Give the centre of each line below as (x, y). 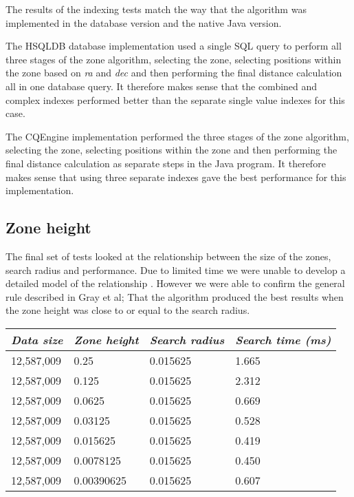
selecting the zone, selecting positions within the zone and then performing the (172, 150)
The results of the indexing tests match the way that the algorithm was (156, 9)
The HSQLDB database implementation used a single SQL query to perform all (174, 46)
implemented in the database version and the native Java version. (144, 22)
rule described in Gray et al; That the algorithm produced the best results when (175, 296)
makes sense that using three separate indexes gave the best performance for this (176, 177)
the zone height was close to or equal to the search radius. (128, 310)
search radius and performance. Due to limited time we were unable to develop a (176, 269)
